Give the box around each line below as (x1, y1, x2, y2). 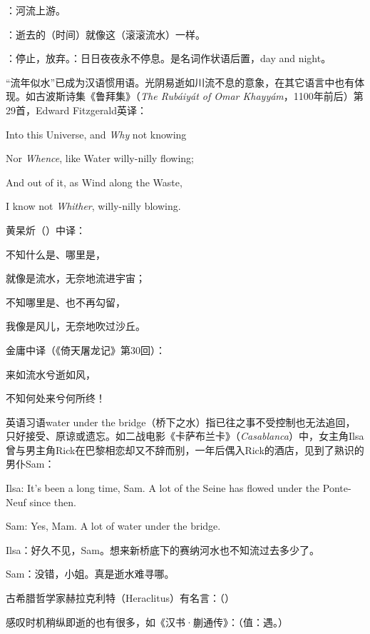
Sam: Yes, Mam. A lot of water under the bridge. (6, 518, 221, 533)
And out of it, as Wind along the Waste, (6, 174, 183, 189)
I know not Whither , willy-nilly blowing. (6, 198, 181, 213)
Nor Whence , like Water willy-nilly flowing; (6, 151, 194, 166)
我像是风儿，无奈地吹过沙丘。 (6, 318, 145, 333)
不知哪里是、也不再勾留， (6, 294, 125, 309)
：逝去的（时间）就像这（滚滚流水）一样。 (6, 26, 205, 41)
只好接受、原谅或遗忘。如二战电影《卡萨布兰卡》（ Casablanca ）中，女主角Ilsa (6, 428, 364, 443)
